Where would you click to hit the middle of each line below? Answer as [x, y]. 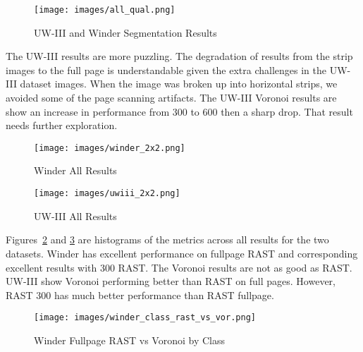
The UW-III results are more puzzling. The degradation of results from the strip [179, 56]
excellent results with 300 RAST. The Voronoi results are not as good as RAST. [179, 267]
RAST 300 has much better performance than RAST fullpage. [140, 295]
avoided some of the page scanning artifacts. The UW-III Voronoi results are [171, 98]
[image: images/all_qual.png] [105, 10]
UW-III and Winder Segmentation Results [125, 32]
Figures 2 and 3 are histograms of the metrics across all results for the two [167, 239]
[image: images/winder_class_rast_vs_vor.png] [145, 318]
